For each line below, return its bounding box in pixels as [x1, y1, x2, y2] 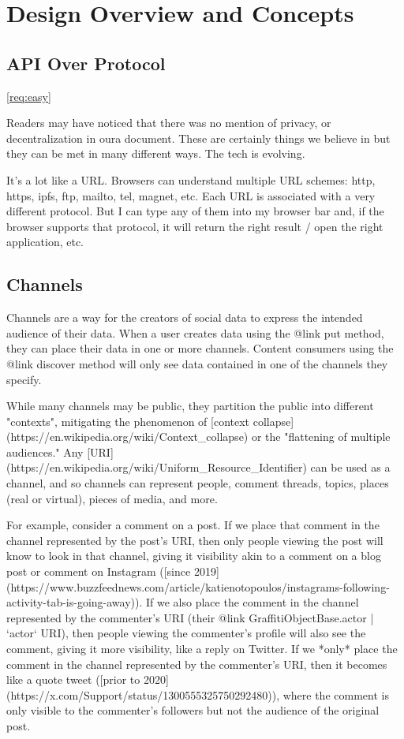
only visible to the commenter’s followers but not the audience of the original [6, 702, 380, 718]
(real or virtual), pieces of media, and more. [6, 490, 218, 506]
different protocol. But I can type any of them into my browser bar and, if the [6, 203, 384, 219]
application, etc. [6, 233, 84, 250]
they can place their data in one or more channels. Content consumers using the [6, 340, 394, 356]
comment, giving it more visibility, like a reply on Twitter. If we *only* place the [6, 640, 398, 656]
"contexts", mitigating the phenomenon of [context [6, 412, 250, 429]
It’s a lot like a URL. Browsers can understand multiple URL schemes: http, [6, 171, 376, 188]
